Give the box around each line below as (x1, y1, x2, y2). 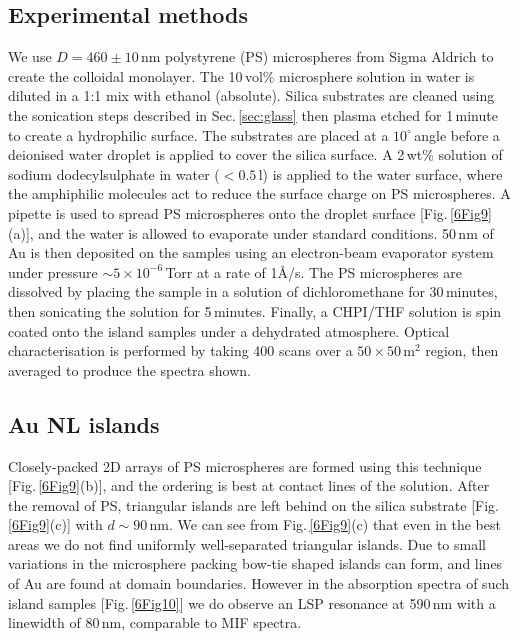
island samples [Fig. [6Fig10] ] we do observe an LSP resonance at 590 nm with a (8, 592, 496, 613)
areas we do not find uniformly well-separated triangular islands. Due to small (8, 533, 486, 554)
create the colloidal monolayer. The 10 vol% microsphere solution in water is (8, 65, 475, 86)
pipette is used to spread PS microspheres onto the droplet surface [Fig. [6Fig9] (8, 202, 492, 223)
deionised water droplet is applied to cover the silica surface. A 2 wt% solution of (8, 144, 503, 165)
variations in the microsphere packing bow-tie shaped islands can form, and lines (8, 553, 503, 574)
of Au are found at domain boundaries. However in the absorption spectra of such (8, 573, 510, 594)
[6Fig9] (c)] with (8, 514, 103, 535)
